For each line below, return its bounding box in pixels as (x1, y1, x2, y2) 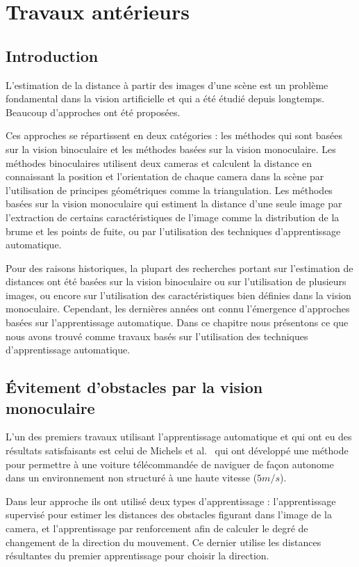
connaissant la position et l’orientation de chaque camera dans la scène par (6, 169, 324, 184)
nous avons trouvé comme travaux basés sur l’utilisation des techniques (6, 328, 308, 343)
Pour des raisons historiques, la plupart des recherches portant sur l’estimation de (6, 260, 353, 275)
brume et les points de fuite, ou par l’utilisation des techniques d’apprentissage (6, 223, 341, 238)
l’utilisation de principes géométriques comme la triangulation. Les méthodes (6, 182, 333, 197)
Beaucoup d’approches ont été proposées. (6, 104, 181, 119)
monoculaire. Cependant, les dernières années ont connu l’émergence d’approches (6, 301, 350, 316)
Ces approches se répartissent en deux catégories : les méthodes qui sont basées (6, 128, 343, 143)
